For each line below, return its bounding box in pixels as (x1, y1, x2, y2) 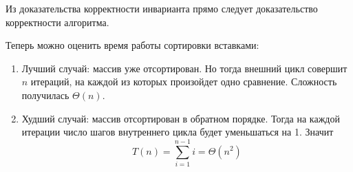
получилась (21, 87, 69, 102)
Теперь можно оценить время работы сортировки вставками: (6, 38, 259, 52)
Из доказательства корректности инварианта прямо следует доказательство (6, 1, 318, 15)
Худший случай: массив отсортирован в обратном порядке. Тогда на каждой (21, 111, 340, 125)
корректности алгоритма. (6, 14, 109, 29)
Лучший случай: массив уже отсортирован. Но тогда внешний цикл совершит (21, 61, 347, 75)
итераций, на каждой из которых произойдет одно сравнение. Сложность (30, 74, 337, 89)
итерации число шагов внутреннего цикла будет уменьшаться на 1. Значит (21, 125, 334, 139)
